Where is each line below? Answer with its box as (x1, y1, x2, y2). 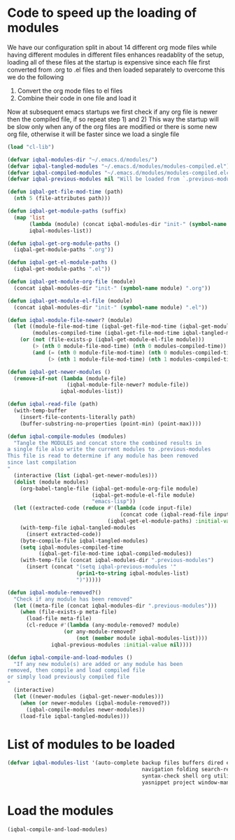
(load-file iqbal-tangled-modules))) (20, 712, 130, 720)
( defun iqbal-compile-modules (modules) (7, 433, 127, 440)
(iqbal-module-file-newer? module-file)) (66, 381, 190, 389)
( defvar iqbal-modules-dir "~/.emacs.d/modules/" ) (7, 156, 158, 163)
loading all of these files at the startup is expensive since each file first (7, 58, 211, 66)
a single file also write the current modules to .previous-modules (7, 446, 211, 453)
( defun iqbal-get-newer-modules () (7, 368, 111, 375)
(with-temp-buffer (13, 407, 68, 415)
